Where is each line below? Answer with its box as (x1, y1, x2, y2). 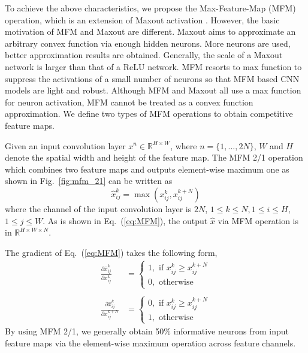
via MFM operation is (218, 214, 298, 227)
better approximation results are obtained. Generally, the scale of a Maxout (5, 49, 283, 61)
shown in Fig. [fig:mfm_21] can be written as (5, 174, 173, 187)
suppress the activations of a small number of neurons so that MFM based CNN (5, 72, 300, 85)
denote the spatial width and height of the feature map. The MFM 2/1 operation (5, 151, 303, 164)
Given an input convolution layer (5, 139, 126, 152)
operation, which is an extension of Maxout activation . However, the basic (5, 13, 280, 26)
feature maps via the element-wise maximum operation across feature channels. (5, 336, 296, 349)
